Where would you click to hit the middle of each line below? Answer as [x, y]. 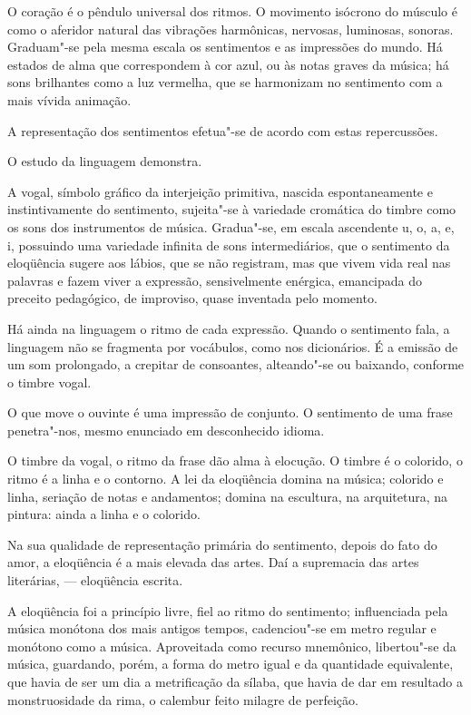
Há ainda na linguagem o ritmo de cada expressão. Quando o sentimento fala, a [229, 328]
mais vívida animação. [69, 99]
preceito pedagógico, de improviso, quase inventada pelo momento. [192, 298]
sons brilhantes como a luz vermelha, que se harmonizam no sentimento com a [225, 82]
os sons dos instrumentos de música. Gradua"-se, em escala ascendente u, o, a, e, [231, 226]
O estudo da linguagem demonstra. [105, 161]
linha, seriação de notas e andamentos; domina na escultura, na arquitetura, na [228, 496]
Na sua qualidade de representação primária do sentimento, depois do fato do [222, 544]
